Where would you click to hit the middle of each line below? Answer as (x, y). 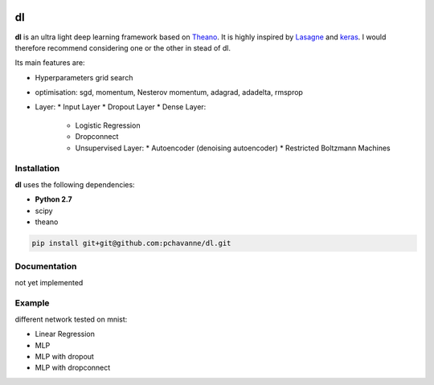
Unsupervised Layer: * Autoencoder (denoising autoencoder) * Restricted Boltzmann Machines (233, 148)
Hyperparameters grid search (84, 77)
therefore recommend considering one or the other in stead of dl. (123, 47)
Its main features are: (50, 63)
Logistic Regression (108, 125)
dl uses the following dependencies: (75, 184)
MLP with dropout (64, 356)
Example (32, 303)
